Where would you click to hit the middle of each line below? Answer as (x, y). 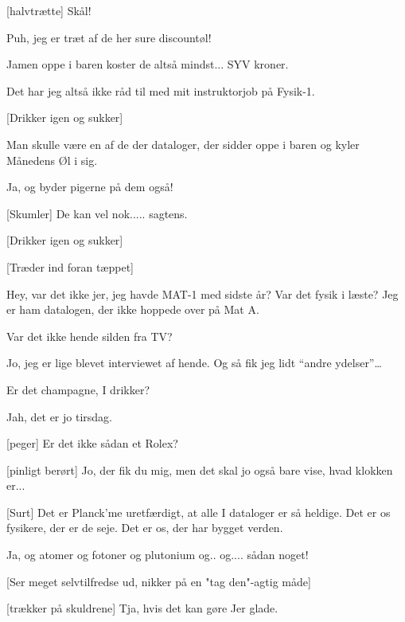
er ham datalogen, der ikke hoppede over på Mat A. (133, 309)
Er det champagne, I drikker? (78, 389)
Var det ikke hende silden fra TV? (90, 336)
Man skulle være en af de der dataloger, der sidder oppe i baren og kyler (183, 144)
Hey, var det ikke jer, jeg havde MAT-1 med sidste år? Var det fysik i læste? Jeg (202, 293)
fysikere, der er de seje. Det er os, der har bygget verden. (145, 528)
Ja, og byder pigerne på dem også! (90, 187)
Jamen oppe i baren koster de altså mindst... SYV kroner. (148, 64)
